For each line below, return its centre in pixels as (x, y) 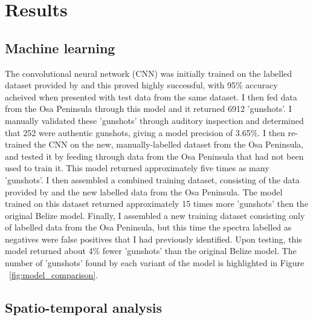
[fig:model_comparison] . (54, 274)
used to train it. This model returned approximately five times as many (137, 168)
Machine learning (60, 47)
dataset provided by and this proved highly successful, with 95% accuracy (141, 85)
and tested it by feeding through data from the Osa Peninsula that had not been (154, 156)
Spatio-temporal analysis (84, 307)
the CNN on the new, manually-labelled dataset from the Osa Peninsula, (169, 144)
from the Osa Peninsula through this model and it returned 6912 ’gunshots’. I (148, 109)
